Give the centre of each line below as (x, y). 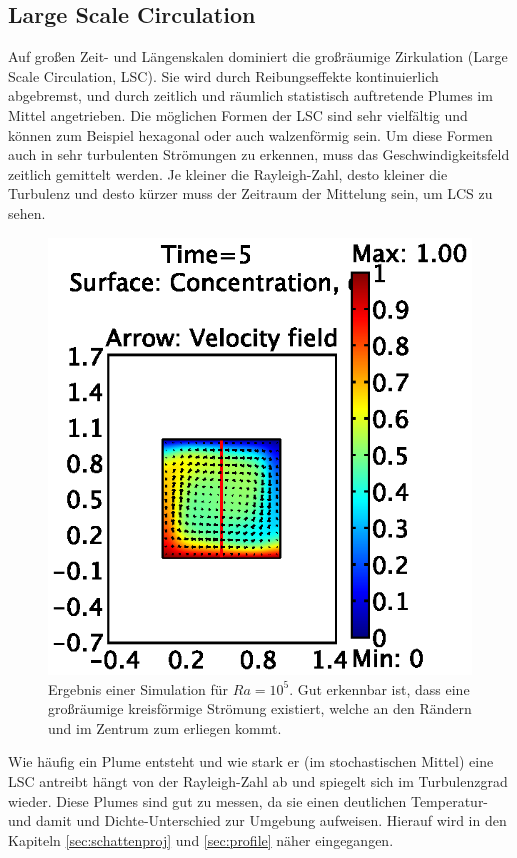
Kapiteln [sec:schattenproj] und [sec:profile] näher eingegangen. (201, 839)
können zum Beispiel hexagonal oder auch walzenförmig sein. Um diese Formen (250, 134)
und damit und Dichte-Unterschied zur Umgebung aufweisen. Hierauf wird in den (257, 820)
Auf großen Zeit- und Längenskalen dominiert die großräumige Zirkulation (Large (258, 56)
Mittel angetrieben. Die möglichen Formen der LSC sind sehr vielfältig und (238, 114)
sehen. (27, 212)
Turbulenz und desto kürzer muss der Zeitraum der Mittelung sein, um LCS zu (250, 193)
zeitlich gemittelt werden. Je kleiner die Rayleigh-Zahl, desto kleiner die (228, 173)
